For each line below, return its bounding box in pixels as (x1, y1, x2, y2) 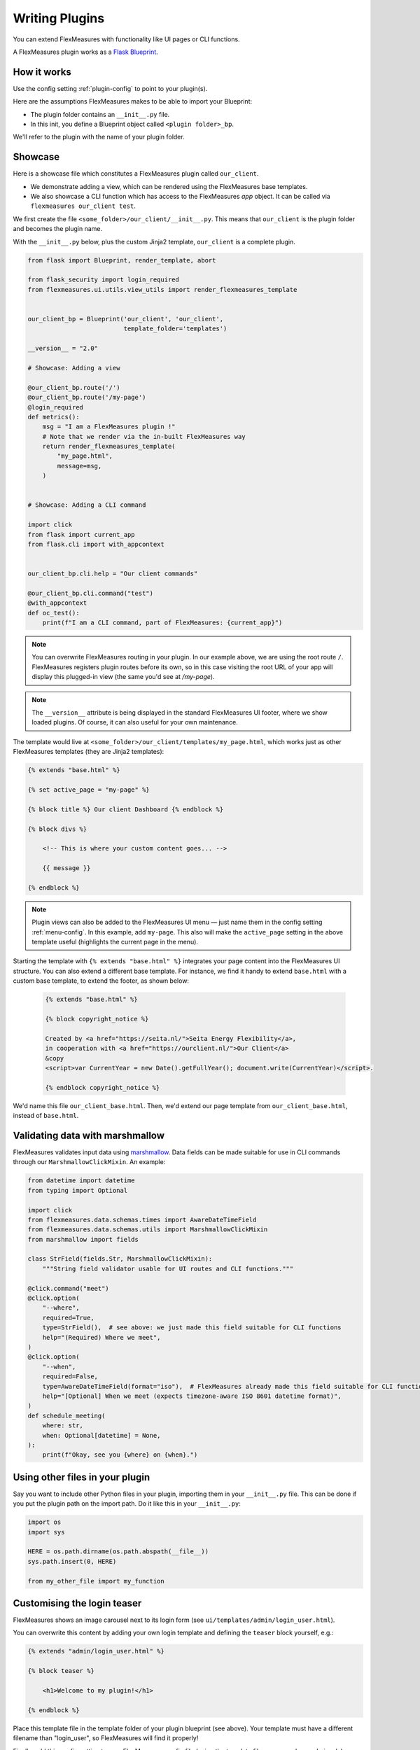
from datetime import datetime (27, 1177, 136, 1184)
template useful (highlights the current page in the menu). (31, 938, 199, 946)
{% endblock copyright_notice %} (45, 1084, 160, 1091)
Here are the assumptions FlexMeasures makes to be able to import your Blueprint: (13, 97, 253, 106)
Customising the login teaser (13, 1597, 142, 1609)
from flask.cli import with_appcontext (27, 540, 164, 548)
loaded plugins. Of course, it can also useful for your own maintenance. (31, 718, 238, 727)
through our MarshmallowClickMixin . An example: (13, 1158, 166, 1166)
